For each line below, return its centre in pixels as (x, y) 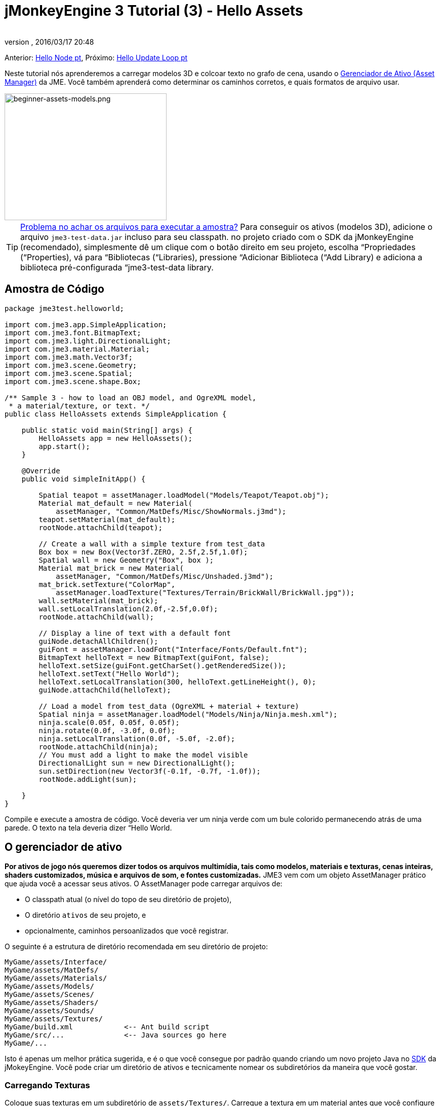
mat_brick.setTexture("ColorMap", (107, 584)
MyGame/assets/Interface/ (56, 962)
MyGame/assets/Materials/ (56, 978)
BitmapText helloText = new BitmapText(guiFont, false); (154, 657)
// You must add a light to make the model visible (143, 755)
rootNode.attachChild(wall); (96, 617)
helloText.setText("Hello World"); (109, 673)
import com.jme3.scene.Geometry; (71, 365)
